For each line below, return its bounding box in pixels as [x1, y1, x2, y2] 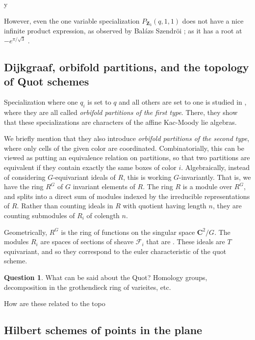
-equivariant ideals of [53, 171, 116, 182]
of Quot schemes [4, 74, 89, 89]
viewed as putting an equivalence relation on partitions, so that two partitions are [4, 152, 250, 163]
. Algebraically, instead [181, 162, 250, 172]
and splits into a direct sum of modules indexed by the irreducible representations [4, 191, 250, 201]
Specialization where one [4, 97, 78, 107]
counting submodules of [4, 210, 75, 220]
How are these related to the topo [4, 298, 105, 309]
